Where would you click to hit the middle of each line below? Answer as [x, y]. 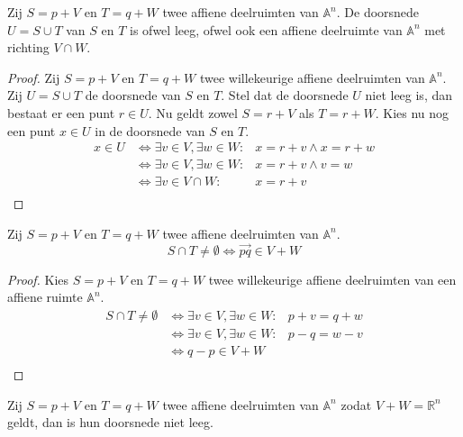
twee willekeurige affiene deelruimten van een [332, 279]
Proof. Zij [34, 77]
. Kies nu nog [412, 112]
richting [28, 47]
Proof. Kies [38, 279]
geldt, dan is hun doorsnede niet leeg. [110, 422]
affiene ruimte [45, 297]
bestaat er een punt [61, 112]
